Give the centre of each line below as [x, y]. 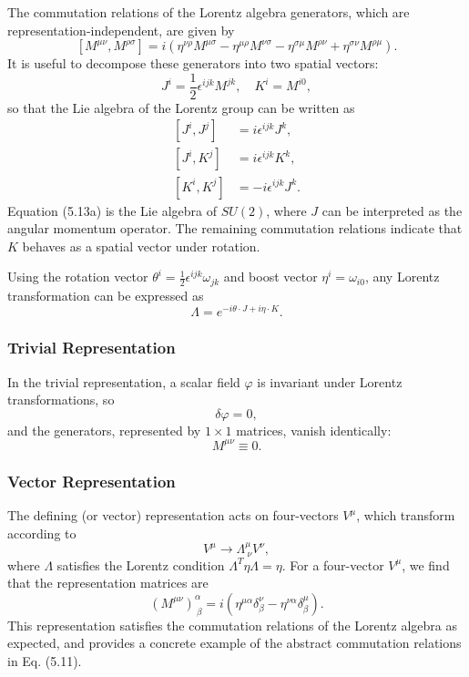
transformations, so [61, 400]
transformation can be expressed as [106, 295]
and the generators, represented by [104, 430]
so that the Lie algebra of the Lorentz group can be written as [181, 107]
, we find [426, 564]
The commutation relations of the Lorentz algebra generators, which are [209, 12]
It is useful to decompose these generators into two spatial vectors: [193, 63]
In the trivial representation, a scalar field [124, 381]
